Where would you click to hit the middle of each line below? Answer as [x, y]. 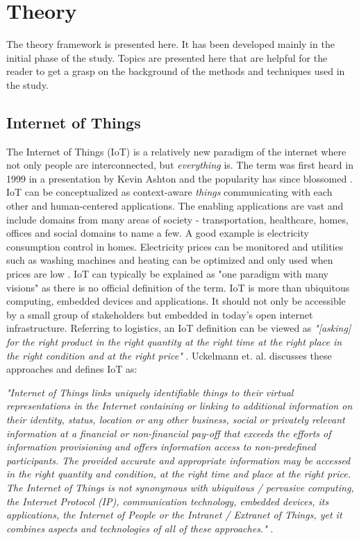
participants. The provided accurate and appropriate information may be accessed [178, 460]
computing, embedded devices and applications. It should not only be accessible [176, 301]
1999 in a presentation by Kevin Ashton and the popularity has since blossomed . [179, 178]
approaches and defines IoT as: [72, 369]
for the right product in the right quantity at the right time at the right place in [174, 342]
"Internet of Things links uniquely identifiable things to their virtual [150, 392]
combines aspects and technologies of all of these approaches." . [140, 528]
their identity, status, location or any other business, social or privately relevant [176, 419]
